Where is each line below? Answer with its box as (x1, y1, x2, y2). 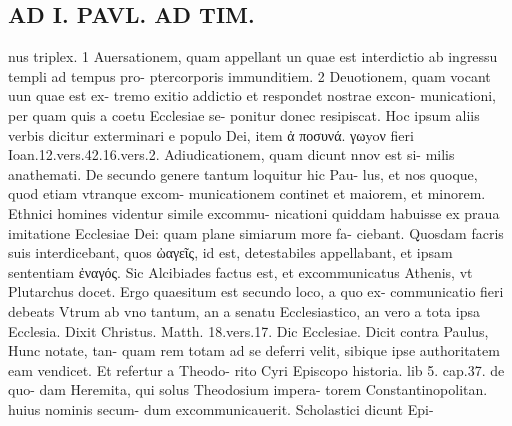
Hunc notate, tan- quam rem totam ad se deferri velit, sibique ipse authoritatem (8, 340, 500, 361)
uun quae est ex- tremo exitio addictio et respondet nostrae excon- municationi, (8, 85, 496, 106)
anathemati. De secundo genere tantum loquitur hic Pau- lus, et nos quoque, (8, 163, 478, 184)
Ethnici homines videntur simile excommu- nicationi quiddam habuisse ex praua (8, 202, 500, 223)
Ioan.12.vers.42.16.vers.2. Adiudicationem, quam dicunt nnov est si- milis (8, 144, 455, 165)
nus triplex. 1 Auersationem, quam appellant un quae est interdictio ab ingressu (8, 46, 498, 67)
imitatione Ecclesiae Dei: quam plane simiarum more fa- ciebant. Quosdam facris (8, 222, 504, 243)
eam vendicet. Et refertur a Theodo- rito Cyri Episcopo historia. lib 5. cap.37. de (8, 359, 505, 380)
